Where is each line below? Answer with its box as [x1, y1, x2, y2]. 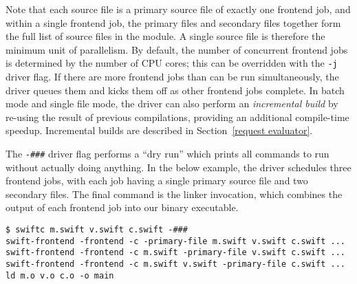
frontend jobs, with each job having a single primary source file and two [6, 173, 308, 188]
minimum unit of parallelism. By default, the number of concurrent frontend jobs [6, 42, 348, 56]
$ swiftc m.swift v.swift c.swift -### [6, 225, 188, 235]
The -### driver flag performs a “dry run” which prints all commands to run [6, 146, 329, 160]
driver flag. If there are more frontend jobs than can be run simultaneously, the [6, 69, 339, 84]
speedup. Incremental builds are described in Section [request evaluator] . [6, 123, 313, 138]
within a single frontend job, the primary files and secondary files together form [6, 15, 341, 30]
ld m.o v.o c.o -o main [6, 270, 114, 281]
